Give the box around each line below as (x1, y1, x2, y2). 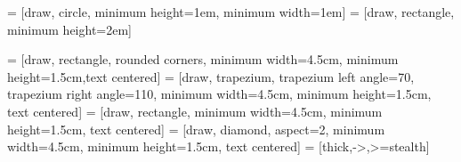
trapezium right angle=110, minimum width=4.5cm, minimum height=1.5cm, (7, 85, 432, 103)
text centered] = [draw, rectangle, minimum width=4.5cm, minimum (7, 101, 383, 120)
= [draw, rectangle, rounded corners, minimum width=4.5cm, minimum (7, 50, 399, 69)
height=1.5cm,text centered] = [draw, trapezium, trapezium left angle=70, (7, 67, 415, 85)
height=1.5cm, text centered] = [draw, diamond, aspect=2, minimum (7, 119, 385, 138)
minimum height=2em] (7, 20, 132, 38)
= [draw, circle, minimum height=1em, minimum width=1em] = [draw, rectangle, (7, 3, 455, 20)
